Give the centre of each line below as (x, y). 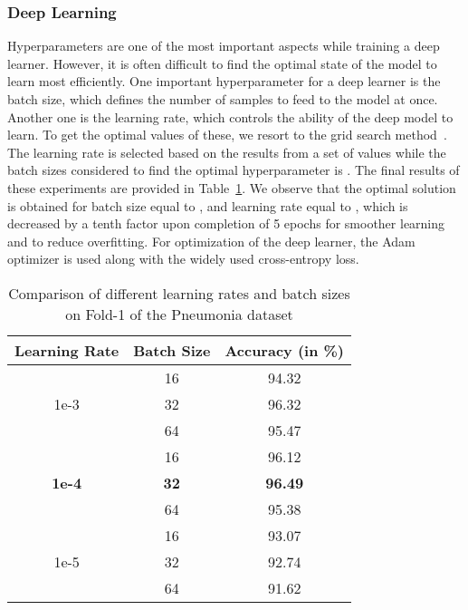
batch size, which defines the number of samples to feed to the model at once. (223, 99)
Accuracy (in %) (284, 350)
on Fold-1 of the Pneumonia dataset (179, 314)
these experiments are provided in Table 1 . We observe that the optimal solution (232, 187)
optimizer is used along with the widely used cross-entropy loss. (183, 259)
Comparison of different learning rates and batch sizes (179, 293)
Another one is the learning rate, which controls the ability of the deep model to (230, 116)
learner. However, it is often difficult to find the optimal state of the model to (222, 63)
